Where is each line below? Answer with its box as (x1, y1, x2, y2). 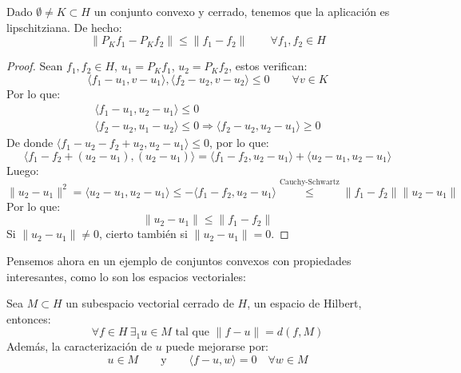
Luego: (6, 162, 39, 179)
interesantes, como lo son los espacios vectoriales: (6, 268, 246, 284)
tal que (175, 327, 209, 339)
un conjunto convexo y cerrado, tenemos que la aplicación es (93, 3, 390, 19)
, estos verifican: (229, 58, 308, 74)
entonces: (6, 310, 51, 327)
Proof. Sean (6, 58, 63, 74)
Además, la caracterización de (6, 338, 153, 355)
